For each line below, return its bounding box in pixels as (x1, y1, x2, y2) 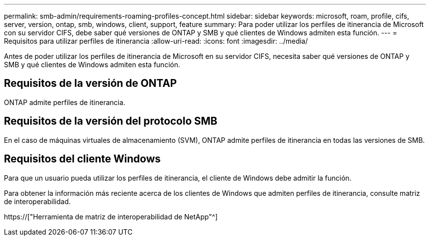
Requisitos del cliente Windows (4, 153, 161, 165)
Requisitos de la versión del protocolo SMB (4, 115, 217, 128)
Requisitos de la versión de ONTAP (4, 77, 177, 90)
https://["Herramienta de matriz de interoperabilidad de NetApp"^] (4, 212, 218, 221)
